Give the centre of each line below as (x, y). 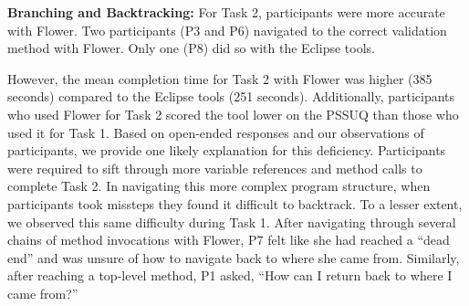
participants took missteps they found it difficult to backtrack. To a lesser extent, (235, 203)
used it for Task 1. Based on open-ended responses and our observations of (216, 132)
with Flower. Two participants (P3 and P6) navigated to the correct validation (227, 30)
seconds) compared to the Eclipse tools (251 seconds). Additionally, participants (231, 96)
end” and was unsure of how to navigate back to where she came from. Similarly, (234, 257)
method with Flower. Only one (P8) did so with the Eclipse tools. (191, 48)
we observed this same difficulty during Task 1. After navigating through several (232, 222)
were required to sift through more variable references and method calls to (215, 168)
